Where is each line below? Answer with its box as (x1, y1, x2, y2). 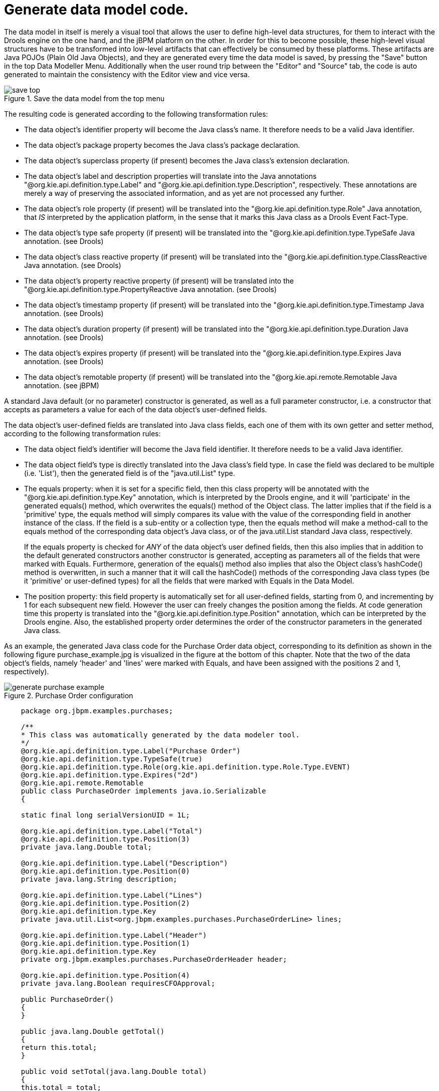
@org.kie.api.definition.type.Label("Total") (21, 827, 203, 835)
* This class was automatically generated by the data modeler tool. (21, 730, 300, 739)
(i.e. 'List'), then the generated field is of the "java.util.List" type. (24, 468, 236, 477)
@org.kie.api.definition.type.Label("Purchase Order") (21, 746, 241, 755)
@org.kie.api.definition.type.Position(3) (21, 835, 190, 843)
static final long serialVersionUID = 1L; (21, 810, 190, 819)
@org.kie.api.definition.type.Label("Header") (21, 931, 207, 939)
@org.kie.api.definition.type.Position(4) (21, 971, 190, 979)
